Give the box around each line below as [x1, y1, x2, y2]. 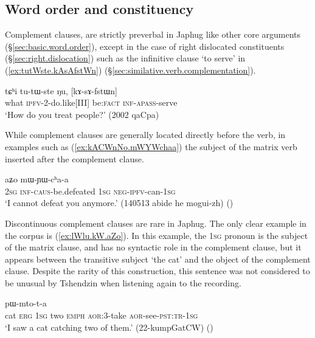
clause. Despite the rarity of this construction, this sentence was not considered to [5, 264, 310, 277]
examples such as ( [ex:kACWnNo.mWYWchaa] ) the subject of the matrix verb [5, 140, 297, 153]
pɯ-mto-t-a [5, 297, 47, 309]
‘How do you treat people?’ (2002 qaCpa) [5, 108, 159, 120]
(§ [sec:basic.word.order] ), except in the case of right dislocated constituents [5, 40, 285, 52]
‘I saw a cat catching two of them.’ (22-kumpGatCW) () [5, 320, 213, 333]
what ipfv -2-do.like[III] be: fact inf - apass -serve [5, 96, 178, 109]
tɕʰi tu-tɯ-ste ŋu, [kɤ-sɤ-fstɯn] [5, 84, 117, 97]
